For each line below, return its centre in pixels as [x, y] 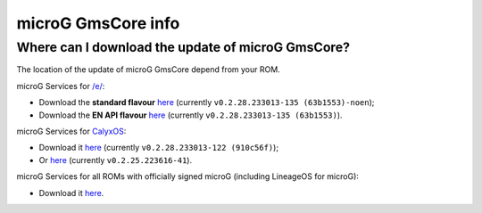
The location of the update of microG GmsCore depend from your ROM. [148, 70]
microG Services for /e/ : [61, 86]
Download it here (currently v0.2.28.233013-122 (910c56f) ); [159, 148]
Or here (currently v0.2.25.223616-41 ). [115, 160]
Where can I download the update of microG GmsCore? [183, 47]
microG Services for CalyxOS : [71, 131]
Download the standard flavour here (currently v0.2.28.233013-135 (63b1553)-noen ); [207, 102]
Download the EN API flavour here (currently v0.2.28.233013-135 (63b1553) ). [191, 115]
